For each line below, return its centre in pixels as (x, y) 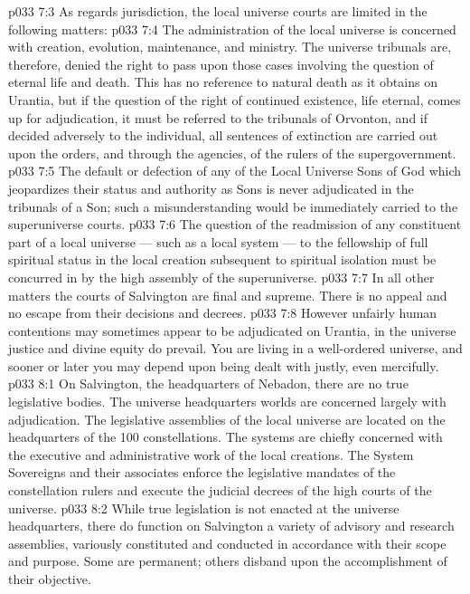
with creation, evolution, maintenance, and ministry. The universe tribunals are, (230, 47)
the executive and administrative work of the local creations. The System (211, 454)
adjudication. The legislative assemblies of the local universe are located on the (227, 419)
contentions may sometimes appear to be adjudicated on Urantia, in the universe (232, 330)
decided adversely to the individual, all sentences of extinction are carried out (223, 135)
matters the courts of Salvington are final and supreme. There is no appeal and (228, 295)
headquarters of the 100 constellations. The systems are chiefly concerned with (226, 437)
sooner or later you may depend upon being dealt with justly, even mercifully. (224, 365)
